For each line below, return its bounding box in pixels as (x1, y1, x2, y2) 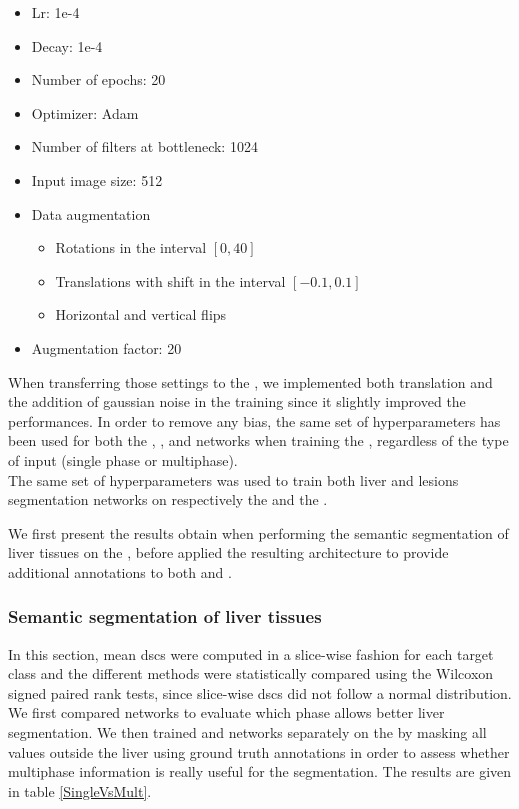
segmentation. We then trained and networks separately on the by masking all (8, 722, 487, 743)
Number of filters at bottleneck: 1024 (31, 136, 258, 157)
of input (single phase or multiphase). (8, 449, 238, 470)
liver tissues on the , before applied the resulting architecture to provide (8, 542, 449, 563)
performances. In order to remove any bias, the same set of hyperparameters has (8, 410, 501, 431)
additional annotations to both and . (8, 561, 232, 582)
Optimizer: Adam (31, 102, 139, 123)
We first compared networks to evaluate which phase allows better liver (8, 702, 445, 723)
